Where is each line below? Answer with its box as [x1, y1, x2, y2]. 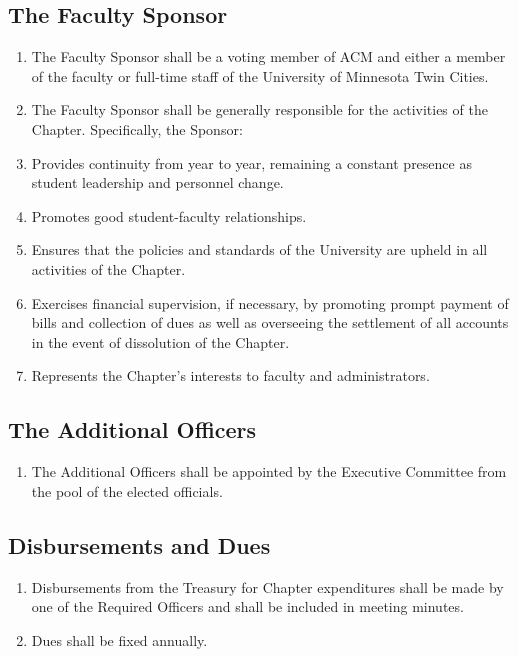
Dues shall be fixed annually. [31, 629, 208, 650]
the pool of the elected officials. [31, 480, 223, 501]
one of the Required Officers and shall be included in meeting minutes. [31, 596, 464, 617]
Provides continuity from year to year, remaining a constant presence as [31, 152, 472, 173]
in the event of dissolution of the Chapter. [31, 331, 290, 352]
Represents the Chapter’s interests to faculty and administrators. [31, 365, 430, 386]
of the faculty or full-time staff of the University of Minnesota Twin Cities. [31, 65, 489, 86]
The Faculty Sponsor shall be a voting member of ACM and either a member [31, 46, 506, 67]
